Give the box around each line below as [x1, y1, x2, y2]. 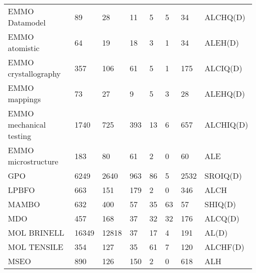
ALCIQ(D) [204, 62, 242, 74]
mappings [8, 93, 41, 105]
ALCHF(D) [204, 241, 245, 252]
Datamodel [8, 17, 46, 28]
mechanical [8, 119, 46, 130]
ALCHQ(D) [204, 11, 246, 23]
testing [8, 130, 32, 141]
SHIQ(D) [204, 198, 236, 210]
